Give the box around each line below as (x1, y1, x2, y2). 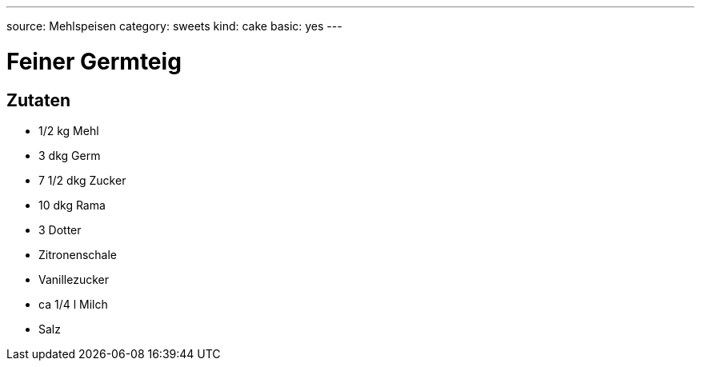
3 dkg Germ (38, 148, 101, 162)
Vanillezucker (38, 272, 110, 286)
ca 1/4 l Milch (38, 297, 108, 311)
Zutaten (6, 90, 71, 110)
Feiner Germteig (6, 47, 182, 75)
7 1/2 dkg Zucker (38, 173, 126, 187)
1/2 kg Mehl (38, 123, 99, 138)
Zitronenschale (38, 247, 117, 261)
